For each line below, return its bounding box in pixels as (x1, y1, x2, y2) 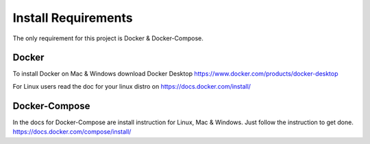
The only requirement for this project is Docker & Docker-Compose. (12, 34, 203, 42)
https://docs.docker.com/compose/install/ (12, 128, 132, 136)
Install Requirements (12, 10, 133, 25)
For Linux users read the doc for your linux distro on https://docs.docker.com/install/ (12, 82, 251, 90)
